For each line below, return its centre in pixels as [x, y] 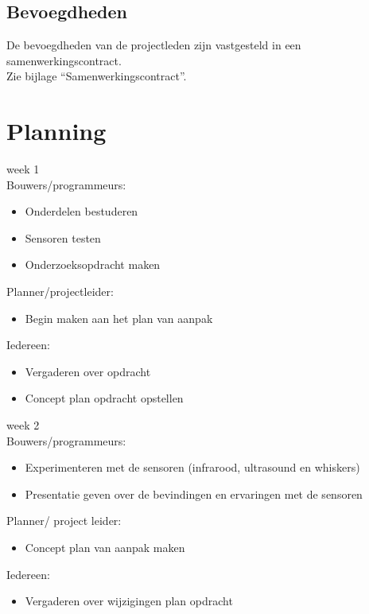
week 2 [23, 425]
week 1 [23, 169]
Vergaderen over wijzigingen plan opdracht [129, 601]
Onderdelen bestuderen [82, 211]
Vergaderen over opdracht [88, 371]
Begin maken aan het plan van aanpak [119, 318]
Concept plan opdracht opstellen [104, 398]
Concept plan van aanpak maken [105, 548]
